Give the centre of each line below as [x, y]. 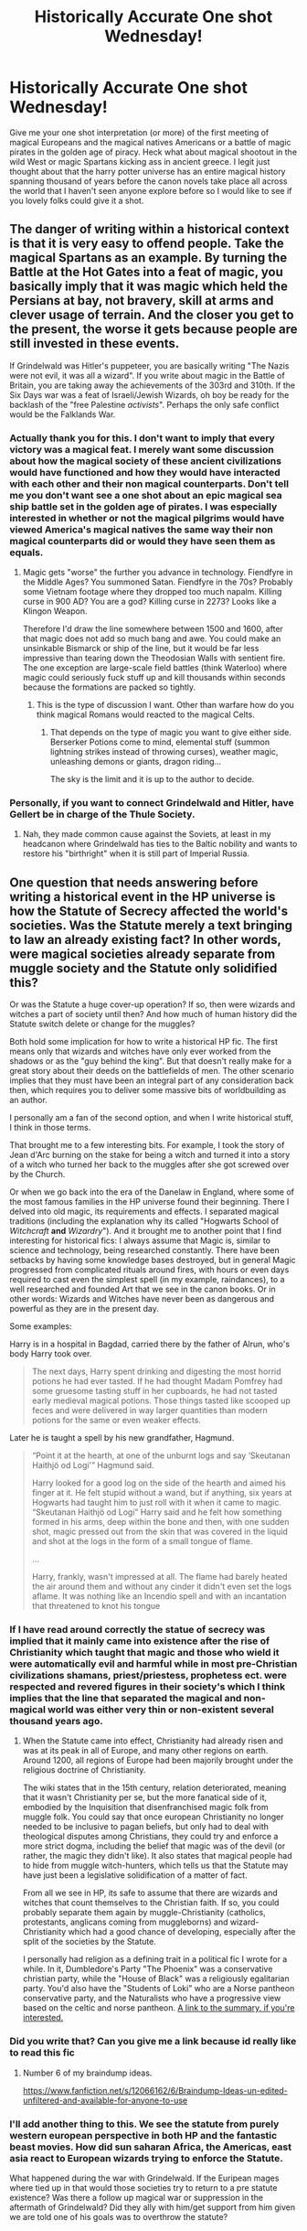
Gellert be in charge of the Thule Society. [102, 814]
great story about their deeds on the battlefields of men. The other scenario [152, 1071]
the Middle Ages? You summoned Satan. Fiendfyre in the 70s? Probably [158, 582]
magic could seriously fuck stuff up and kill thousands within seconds [154, 678]
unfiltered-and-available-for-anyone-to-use [105, 2100]
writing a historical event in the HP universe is [143, 897]
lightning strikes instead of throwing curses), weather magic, [164, 752]
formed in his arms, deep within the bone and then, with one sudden [160, 1522]
